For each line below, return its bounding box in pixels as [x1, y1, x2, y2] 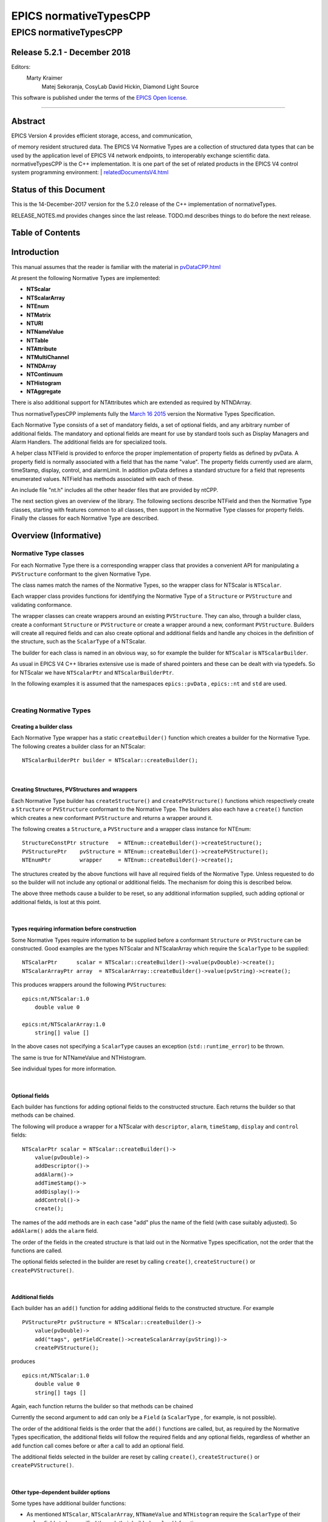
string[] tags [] [34, 1389, 86, 1396]
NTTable [26, 337, 49, 344]
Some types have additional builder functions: [11, 1499, 126, 1507]
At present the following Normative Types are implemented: [11, 274, 160, 281]
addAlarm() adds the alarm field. [11, 1227, 98, 1235]
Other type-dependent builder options [11, 1489, 111, 1496]
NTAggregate [26, 388, 61, 395]
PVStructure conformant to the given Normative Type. [11, 570, 151, 578]
